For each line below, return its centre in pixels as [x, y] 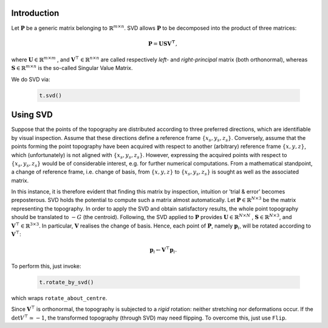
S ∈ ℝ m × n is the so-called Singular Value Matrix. [72, 68]
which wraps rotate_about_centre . [59, 298]
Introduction [35, 13]
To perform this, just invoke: [46, 266]
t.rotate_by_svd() [67, 282]
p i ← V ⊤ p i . [163, 250]
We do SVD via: [31, 79]
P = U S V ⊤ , [162, 43]
